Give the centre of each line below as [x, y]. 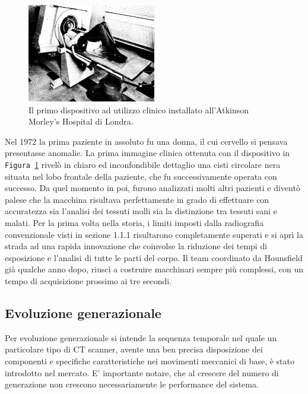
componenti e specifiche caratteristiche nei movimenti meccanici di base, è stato [150, 360]
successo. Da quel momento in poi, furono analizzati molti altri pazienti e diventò [153, 188]
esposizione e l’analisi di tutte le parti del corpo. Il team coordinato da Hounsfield [154, 257]
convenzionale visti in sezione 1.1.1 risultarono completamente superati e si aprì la [154, 234]
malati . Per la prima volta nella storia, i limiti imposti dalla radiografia [134, 222]
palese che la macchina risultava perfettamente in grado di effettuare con [137, 199]
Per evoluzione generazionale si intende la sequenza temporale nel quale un [141, 337]
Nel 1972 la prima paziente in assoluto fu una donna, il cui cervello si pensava [146, 141]
